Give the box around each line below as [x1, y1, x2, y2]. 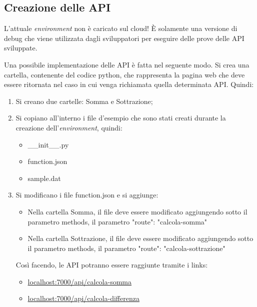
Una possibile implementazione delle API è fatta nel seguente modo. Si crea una [4, 59, 249, 69]
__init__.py [27, 139, 69, 149]
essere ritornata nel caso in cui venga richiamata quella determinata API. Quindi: [4, 79, 254, 89]
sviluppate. [4, 42, 37, 53]
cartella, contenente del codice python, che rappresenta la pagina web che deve [4, 69, 245, 79]
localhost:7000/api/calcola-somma [27, 276, 132, 286]
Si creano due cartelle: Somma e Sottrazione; [15, 95, 153, 106]
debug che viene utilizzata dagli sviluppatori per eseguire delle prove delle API [4, 32, 244, 43]
